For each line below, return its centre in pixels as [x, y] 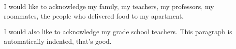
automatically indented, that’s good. [58, 41]
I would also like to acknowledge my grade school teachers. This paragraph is [118, 32]
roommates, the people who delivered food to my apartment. [94, 15]
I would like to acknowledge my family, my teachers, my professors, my [109, 6]
